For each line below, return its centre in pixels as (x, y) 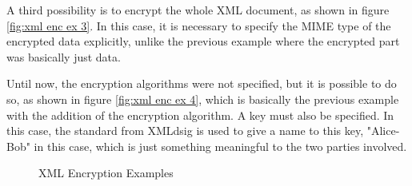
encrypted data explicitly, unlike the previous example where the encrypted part (203, 41)
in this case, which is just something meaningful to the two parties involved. (220, 146)
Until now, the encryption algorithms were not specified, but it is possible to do (202, 83)
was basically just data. (64, 56)
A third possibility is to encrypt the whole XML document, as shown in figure (198, 10)
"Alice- (383, 131)
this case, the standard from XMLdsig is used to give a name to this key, (185, 131)
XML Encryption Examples (106, 173)
